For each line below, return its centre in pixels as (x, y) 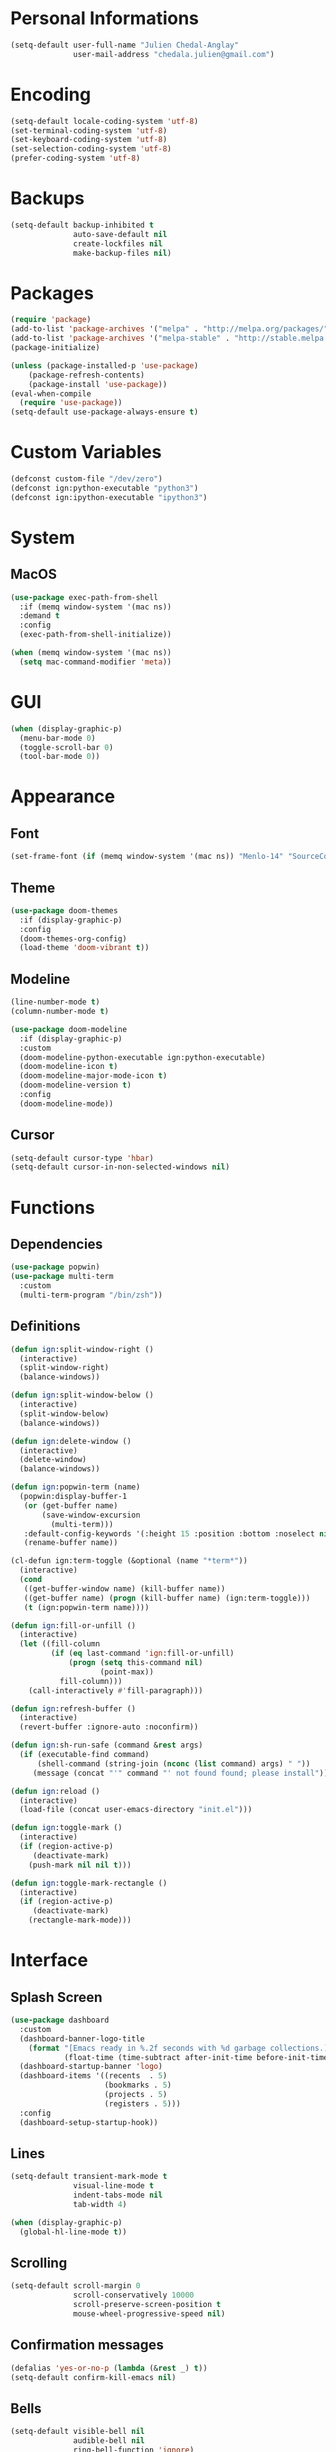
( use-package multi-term (62, 1277)
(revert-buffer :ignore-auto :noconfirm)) (109, 1727)
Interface (49, 1960)
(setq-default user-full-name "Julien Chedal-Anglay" (125, 45)
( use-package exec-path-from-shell (84, 597)
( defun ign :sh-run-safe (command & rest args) (106, 1745)
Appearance (63, 796)
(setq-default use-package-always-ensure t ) (104, 412)
